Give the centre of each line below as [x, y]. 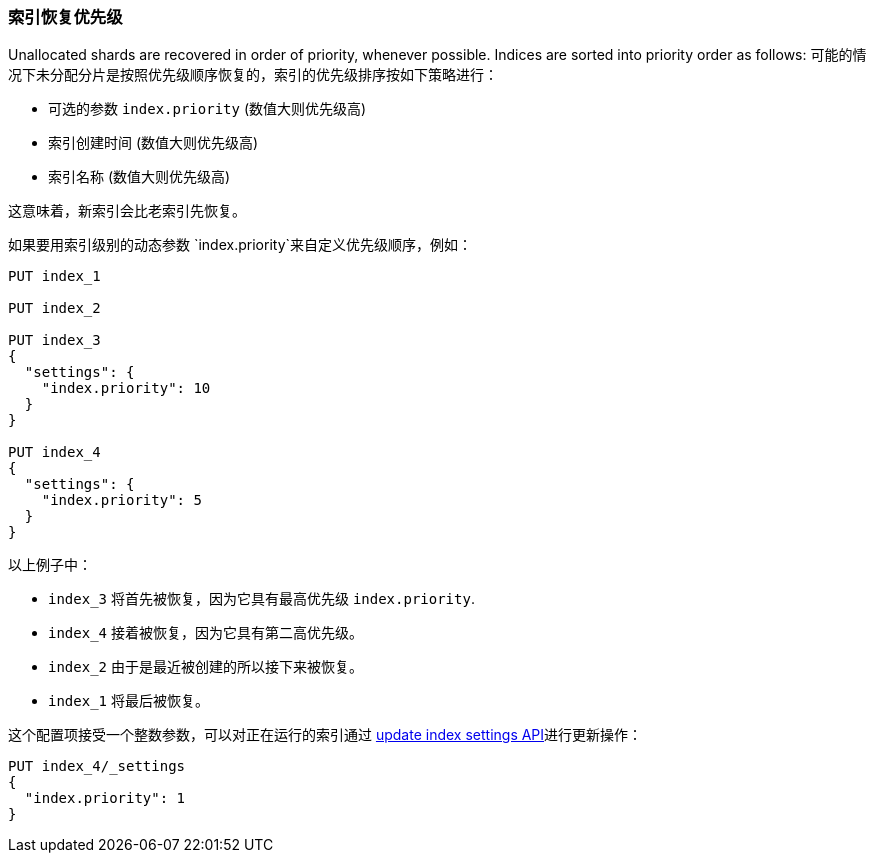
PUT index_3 [54, 340]
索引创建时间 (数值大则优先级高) [153, 143]
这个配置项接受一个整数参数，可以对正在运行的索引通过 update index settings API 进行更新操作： [325, 735]
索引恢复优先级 [65, 17]
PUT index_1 [54, 276]
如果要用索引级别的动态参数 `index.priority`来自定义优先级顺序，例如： [240, 245]
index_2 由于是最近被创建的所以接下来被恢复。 [205, 667]
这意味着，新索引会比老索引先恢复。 [127, 211]
